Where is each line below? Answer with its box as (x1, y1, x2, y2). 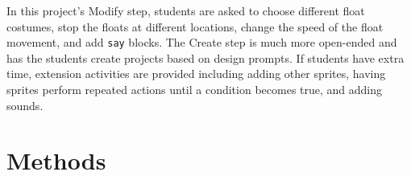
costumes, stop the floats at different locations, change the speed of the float (6, 18, 384, 35)
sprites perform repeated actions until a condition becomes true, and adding (6, 81, 383, 98)
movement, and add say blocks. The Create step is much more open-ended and (6, 34, 397, 51)
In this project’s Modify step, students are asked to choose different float (6, 2, 365, 18)
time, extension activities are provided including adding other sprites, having (6, 65, 386, 82)
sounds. (6, 96, 44, 113)
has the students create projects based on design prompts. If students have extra (6, 49, 405, 66)
